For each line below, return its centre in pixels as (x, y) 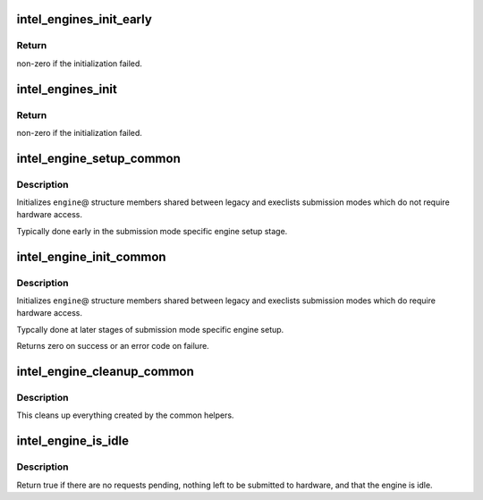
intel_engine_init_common (91, 256)
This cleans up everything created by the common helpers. (125, 415)
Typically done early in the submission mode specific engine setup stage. (152, 231)
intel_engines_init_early (84, 19)
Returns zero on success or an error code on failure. (113, 346)
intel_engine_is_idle (73, 441)
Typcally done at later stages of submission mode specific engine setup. (150, 329)
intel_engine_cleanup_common (105, 372)
